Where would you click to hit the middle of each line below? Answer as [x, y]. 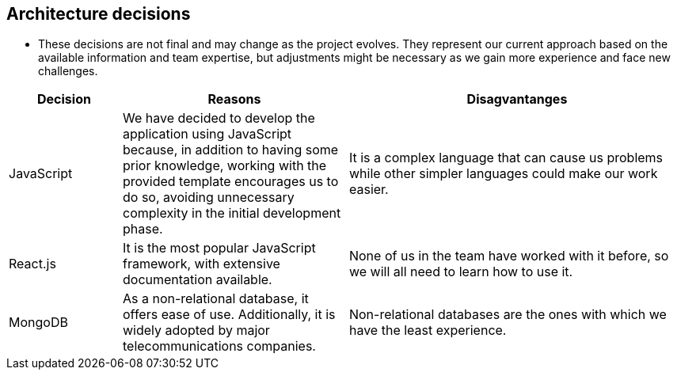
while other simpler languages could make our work [503, 174]
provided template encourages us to [230, 182]
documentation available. [197, 280]
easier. [369, 190]
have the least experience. [428, 330]
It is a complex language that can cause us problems [506, 158]
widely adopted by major [196, 330]
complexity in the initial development [232, 213]
